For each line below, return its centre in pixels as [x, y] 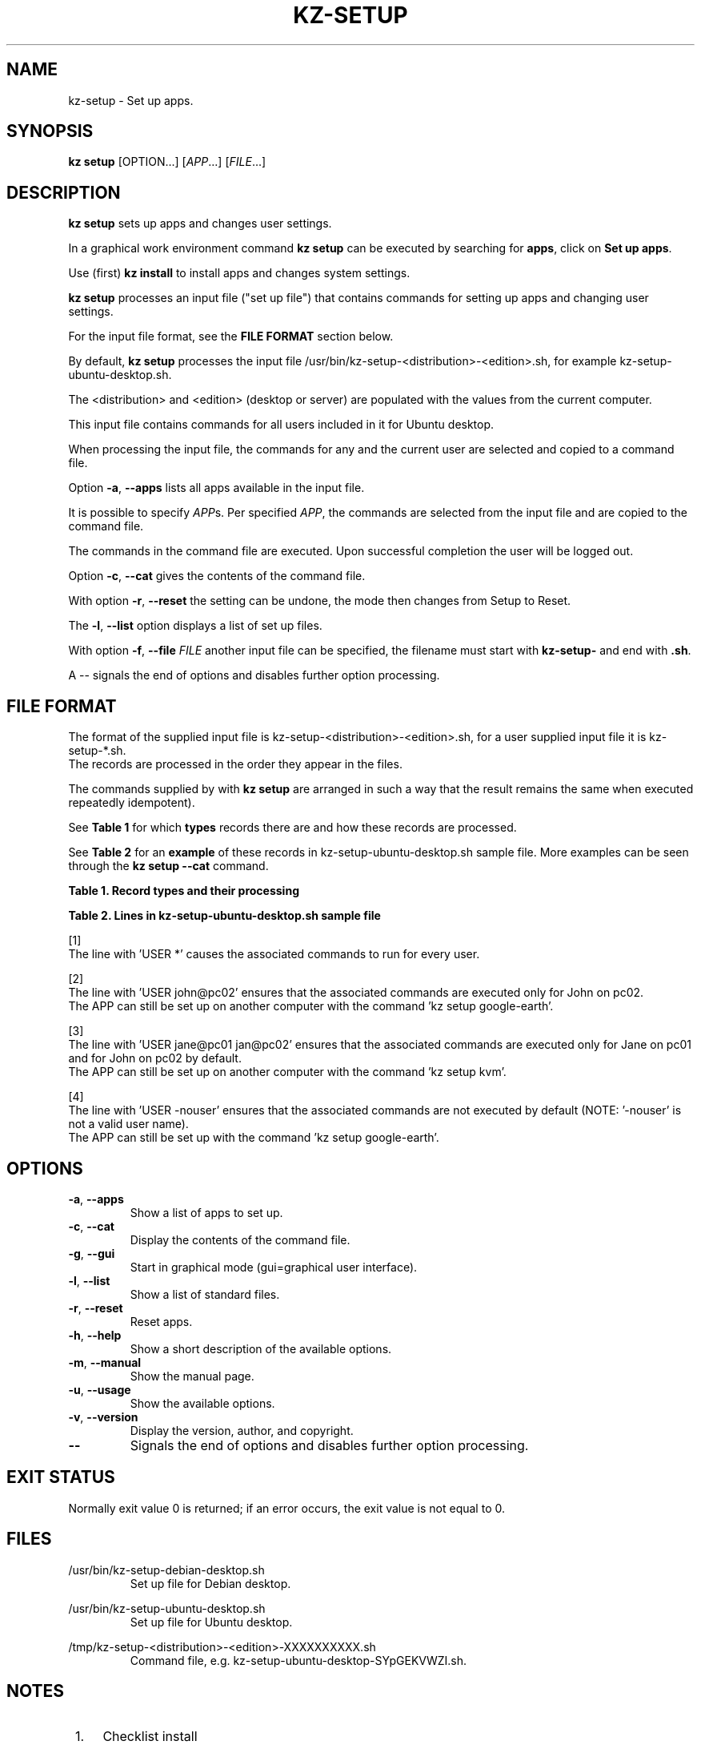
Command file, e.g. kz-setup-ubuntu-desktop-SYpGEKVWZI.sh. [298, 1660]
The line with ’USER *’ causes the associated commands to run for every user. [274, 954]
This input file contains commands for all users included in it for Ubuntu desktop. [281, 425]
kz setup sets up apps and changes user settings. [200, 224]
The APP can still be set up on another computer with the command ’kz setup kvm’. [287, 1072]
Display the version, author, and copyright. [242, 1430]
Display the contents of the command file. [240, 1239]
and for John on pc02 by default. [155, 1058]
